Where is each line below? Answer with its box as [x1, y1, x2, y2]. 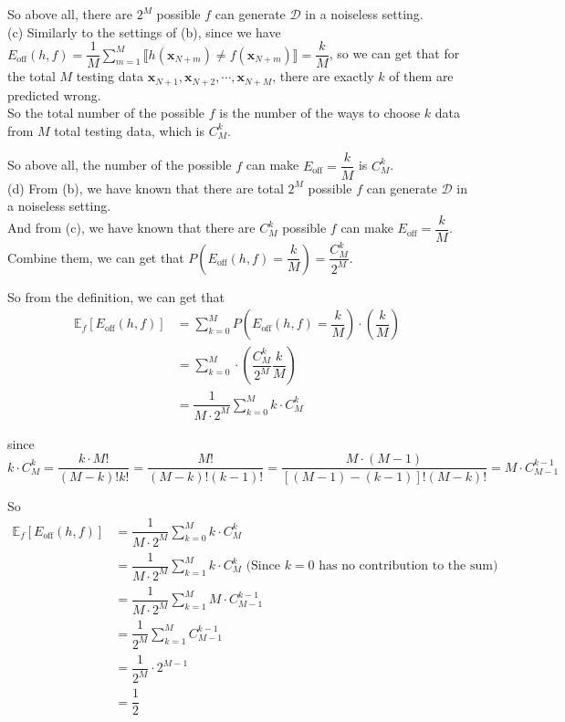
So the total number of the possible [7, 103, 205, 122]
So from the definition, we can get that [7, 287, 225, 306]
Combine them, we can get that [7, 247, 184, 267]
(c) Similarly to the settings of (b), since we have [7, 22, 281, 41]
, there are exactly [272, 67, 374, 86]
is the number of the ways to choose [219, 103, 421, 122]
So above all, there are [7, 5, 132, 23]
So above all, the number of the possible [7, 155, 232, 174]
